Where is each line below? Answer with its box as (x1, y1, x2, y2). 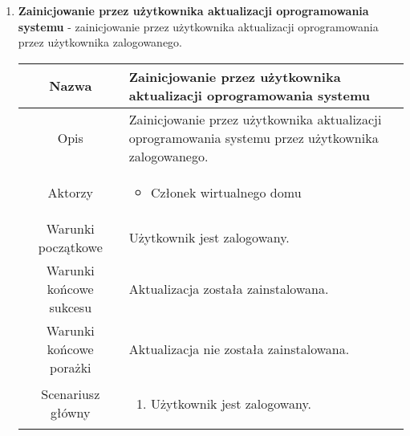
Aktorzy (47, 182, 93, 202)
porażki (49, 357, 91, 377)
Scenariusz (41, 385, 100, 404)
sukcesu (49, 297, 92, 316)
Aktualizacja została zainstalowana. (128, 279, 329, 298)
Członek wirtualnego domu (150, 182, 302, 202)
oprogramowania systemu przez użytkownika (128, 128, 379, 147)
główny (51, 403, 91, 422)
